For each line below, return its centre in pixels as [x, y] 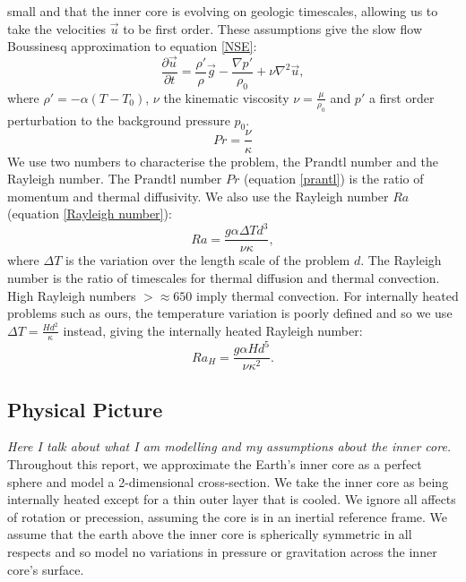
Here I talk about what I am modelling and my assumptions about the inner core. [229, 446]
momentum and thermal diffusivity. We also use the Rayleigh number [198, 196]
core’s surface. [46, 569]
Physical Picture [85, 409]
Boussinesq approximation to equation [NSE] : [132, 46]
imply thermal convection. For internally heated [327, 295]
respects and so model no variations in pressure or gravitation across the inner [222, 552]
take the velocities [57, 28]
